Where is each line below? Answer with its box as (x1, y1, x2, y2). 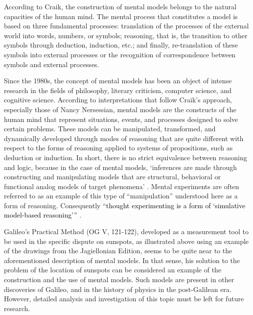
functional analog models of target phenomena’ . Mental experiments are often (4, 181, 239, 191)
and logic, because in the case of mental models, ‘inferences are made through (4, 162, 237, 172)
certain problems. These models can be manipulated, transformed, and (4, 123, 216, 134)
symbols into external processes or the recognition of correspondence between (4, 49, 236, 59)
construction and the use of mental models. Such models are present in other (4, 274, 234, 285)
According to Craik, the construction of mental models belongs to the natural (4, 1, 237, 11)
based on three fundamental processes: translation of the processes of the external (4, 21, 249, 31)
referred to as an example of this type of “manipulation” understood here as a (4, 191, 238, 201)
